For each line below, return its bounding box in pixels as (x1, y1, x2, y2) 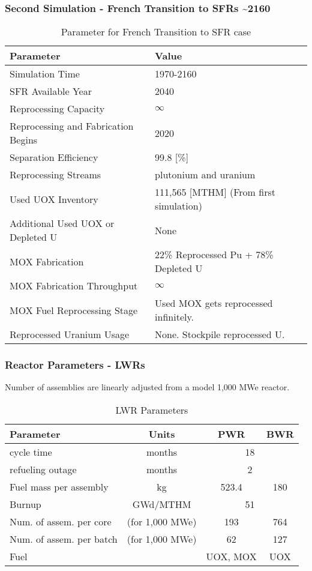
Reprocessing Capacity (10, 101, 105, 116)
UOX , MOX (206, 549, 257, 564)
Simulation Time (10, 67, 80, 81)
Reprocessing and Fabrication (10, 119, 134, 133)
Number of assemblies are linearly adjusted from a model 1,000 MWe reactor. (5, 381, 290, 393)
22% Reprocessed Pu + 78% (155, 247, 274, 262)
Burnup (10, 497, 41, 512)
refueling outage (10, 462, 77, 477)
